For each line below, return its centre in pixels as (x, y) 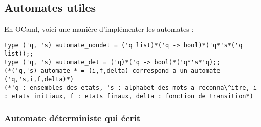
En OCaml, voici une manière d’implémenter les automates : (99, 29)
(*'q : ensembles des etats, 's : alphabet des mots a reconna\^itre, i (130, 88)
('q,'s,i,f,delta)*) (39, 79)
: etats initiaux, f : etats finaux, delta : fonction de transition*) (129, 96)
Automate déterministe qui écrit (72, 118)
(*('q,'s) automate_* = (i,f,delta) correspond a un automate (112, 71)
